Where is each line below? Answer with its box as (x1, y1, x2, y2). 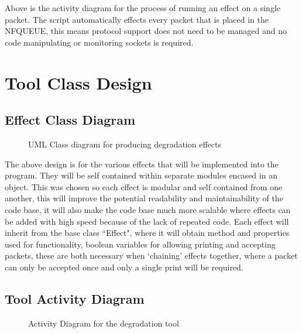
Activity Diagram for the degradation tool (28, 317, 179, 329)
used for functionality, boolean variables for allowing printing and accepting (5, 238, 276, 250)
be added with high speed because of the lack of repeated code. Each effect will (5, 215, 289, 227)
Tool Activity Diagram (5, 289, 145, 307)
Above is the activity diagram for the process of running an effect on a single (5, 2, 281, 13)
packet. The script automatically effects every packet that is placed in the (5, 13, 269, 25)
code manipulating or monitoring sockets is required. (5, 36, 194, 48)
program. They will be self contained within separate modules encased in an (5, 169, 277, 181)
